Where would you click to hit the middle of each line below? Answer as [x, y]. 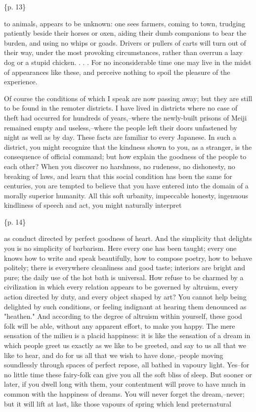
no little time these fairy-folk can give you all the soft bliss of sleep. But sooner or [128, 374]
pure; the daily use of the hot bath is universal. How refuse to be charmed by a [124, 277]
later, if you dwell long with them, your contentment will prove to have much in [125, 384]
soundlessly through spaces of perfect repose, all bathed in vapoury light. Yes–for [127, 365]
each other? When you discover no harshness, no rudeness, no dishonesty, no [120, 166]
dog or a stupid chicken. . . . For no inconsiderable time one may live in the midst [128, 62]
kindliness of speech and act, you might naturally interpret [93, 205]
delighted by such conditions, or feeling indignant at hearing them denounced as [125, 306]
